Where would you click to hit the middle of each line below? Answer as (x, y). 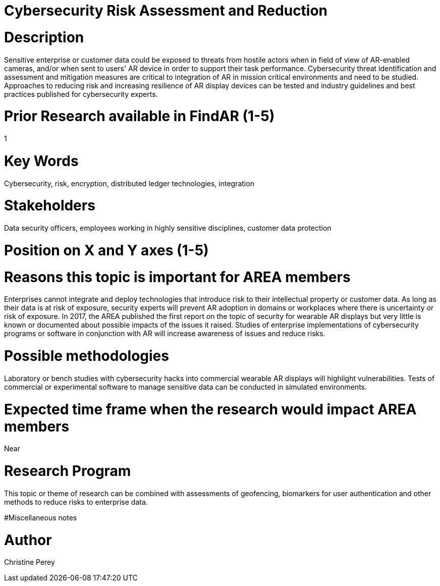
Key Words (41, 161)
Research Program (68, 471)
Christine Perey (30, 562)
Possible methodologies (87, 356)
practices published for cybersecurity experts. (81, 94)
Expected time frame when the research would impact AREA (210, 409)
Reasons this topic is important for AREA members (177, 277)
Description (44, 37)
